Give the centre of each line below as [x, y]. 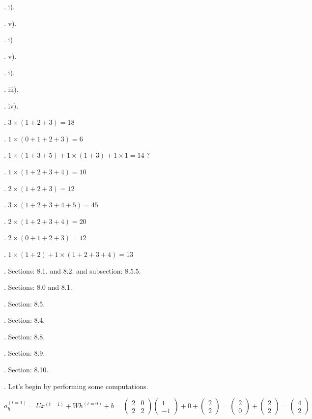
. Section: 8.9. [25, 353]
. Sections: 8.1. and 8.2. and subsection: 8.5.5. [72, 270]
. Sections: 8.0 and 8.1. [38, 287]
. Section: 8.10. [26, 370]
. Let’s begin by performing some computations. [76, 386]
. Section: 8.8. [25, 336]
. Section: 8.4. [25, 320]
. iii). [11, 89]
